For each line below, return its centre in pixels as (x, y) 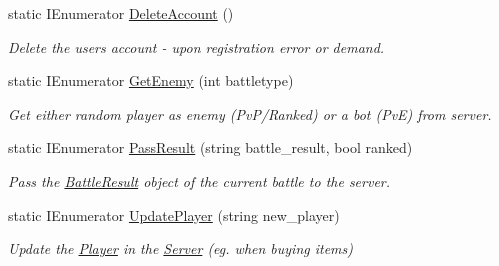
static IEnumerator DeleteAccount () (121, 13)
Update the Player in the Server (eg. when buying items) (181, 248)
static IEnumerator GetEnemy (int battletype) (151, 80)
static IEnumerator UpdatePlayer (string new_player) (174, 214)
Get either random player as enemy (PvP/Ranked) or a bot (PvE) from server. (250, 113)
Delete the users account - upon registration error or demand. (196, 46)
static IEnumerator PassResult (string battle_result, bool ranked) (210, 147)
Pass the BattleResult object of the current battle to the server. (199, 180)
